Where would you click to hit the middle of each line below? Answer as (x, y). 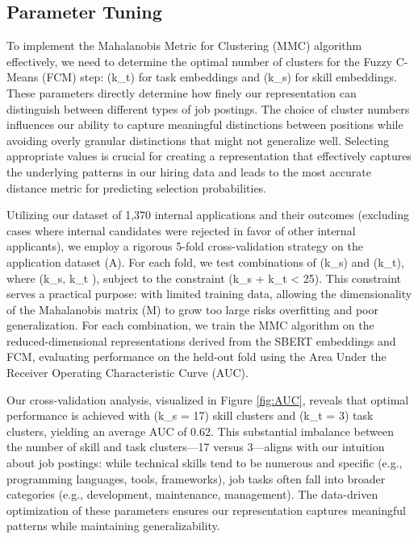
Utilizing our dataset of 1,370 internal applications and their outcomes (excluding (208, 215)
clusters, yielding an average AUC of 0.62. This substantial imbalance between (200, 431)
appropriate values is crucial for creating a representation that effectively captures (209, 156)
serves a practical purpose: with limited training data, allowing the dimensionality (209, 294)
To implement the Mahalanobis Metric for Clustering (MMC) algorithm (184, 46)
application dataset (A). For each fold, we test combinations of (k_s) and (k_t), (205, 261)
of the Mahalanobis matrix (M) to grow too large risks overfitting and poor (192, 309)
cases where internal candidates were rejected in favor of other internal (181, 230)
